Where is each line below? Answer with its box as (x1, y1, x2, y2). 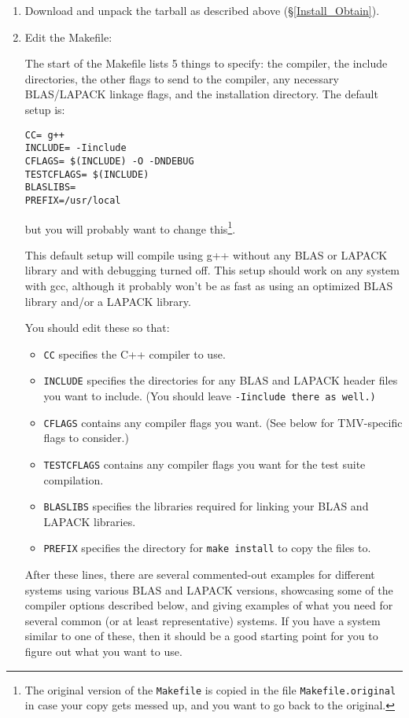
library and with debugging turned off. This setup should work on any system (24, 262, 400, 278)
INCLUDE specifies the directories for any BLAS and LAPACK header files (43, 372, 398, 388)
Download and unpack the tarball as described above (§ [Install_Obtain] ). (24, 2, 380, 18)
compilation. (43, 471, 104, 488)
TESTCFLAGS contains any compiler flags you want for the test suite (43, 455, 366, 472)
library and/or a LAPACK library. (24, 293, 191, 309)
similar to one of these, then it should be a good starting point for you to (24, 628, 378, 644)
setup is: (24, 101, 65, 117)
